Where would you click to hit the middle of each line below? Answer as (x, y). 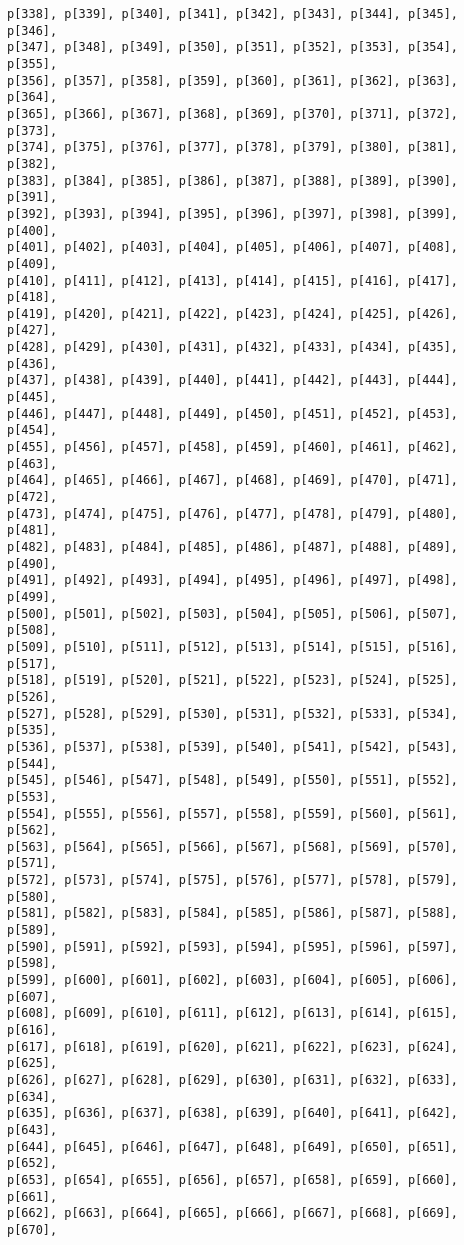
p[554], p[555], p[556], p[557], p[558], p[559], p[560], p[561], (233, 813)
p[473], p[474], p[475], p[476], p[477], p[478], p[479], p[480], (233, 513)
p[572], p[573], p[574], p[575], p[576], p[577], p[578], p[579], (233, 880)
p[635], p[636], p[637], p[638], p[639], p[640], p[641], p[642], (233, 1113)
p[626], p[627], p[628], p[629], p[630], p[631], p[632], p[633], (233, 1080)
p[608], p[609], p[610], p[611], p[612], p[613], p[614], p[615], (233, 1013)
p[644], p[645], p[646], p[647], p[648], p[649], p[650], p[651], (233, 1146)
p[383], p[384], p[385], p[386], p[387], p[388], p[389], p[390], (233, 180)
